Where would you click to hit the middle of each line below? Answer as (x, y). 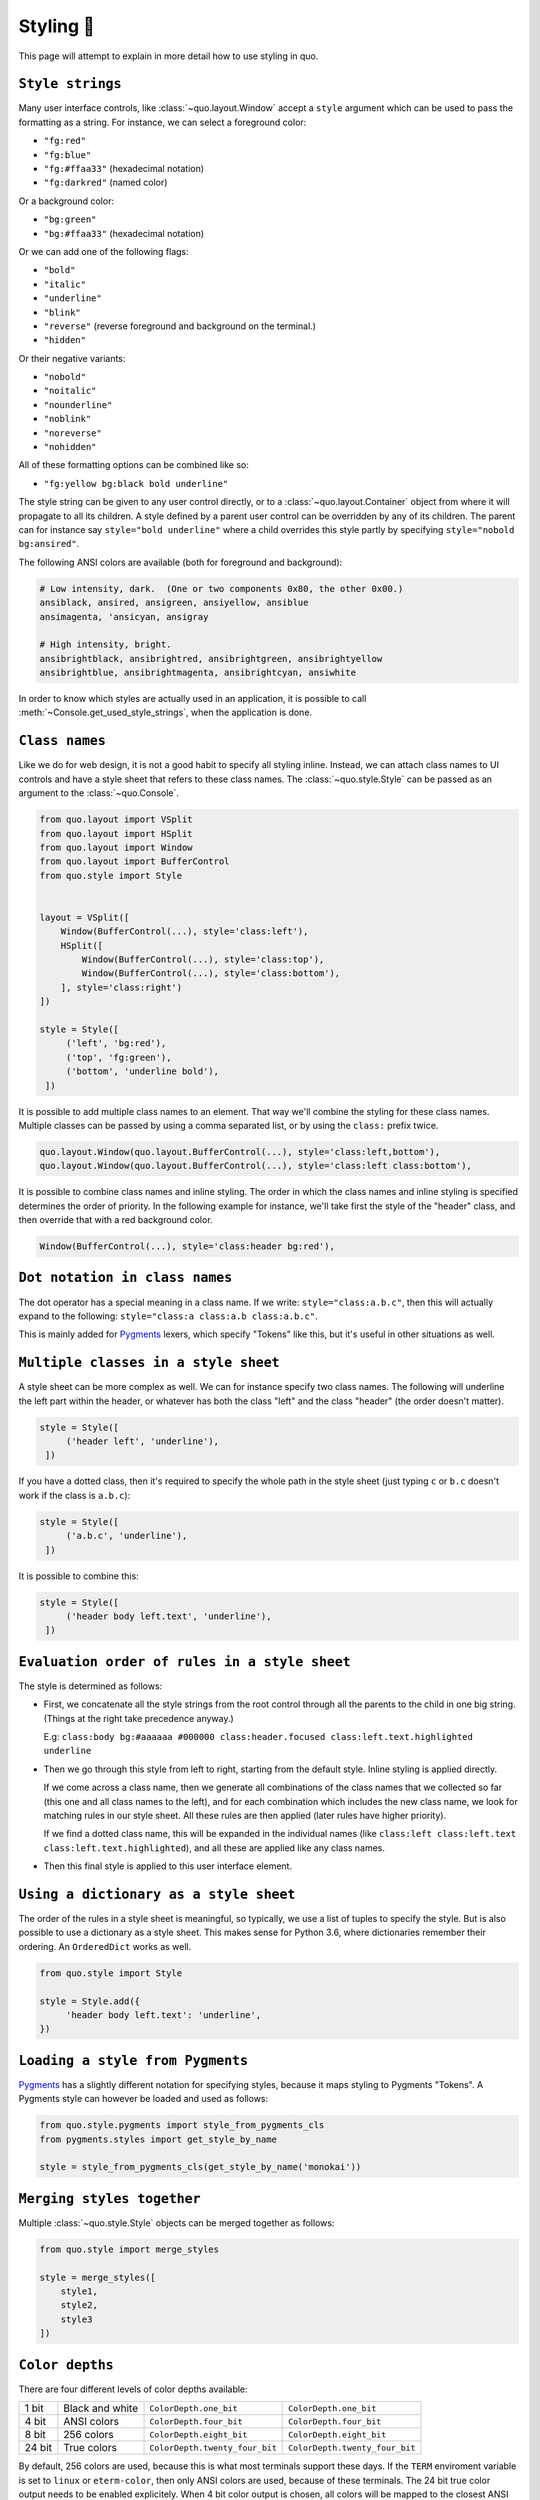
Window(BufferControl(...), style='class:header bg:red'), (187, 1246)
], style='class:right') (121, 987)
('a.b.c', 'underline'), (126, 1536)
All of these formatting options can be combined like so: (133, 465)
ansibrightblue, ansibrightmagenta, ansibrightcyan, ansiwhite (198, 673)
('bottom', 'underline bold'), (142, 1071)
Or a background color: (66, 201)
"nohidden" (70, 447)
